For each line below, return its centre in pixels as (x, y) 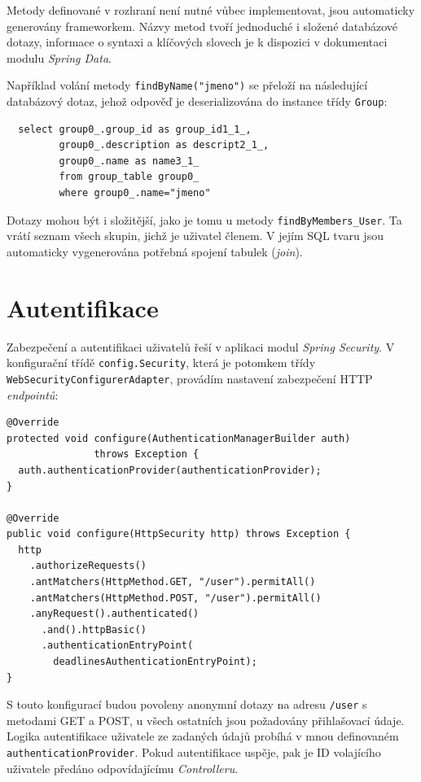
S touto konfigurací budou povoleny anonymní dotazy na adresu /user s (187, 704)
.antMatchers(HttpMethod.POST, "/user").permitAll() (175, 598)
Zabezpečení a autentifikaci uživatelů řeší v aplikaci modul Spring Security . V (201, 346)
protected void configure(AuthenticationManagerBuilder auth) (179, 438)
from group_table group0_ (129, 177)
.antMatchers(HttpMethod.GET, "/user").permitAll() (173, 582)
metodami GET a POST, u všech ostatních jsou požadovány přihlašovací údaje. (206, 720)
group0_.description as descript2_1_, (164, 145)
